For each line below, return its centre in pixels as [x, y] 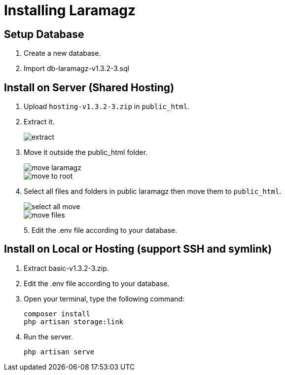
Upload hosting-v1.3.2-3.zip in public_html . [107, 107]
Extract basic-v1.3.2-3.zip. [66, 268]
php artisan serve [59, 352]
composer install [57, 314]
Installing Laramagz [70, 10]
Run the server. [48, 337]
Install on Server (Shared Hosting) [89, 87]
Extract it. [39, 122]
